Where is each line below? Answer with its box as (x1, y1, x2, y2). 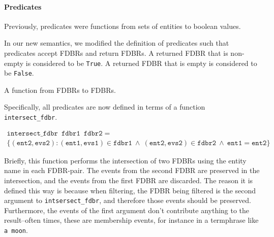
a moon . (4, 225, 28, 235)
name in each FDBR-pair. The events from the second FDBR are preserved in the (4, 165, 260, 176)
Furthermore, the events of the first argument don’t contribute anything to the (4, 205, 250, 215)
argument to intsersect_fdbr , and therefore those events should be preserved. (4, 195, 251, 206)
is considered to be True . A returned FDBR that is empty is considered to (25, 57, 257, 68)
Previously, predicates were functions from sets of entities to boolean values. (4, 20, 241, 31)
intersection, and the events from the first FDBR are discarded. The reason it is (4, 175, 253, 185)
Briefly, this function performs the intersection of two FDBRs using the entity (4, 155, 247, 165)
